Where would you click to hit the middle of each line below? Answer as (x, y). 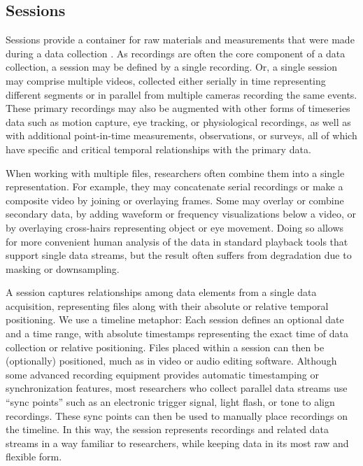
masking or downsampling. (63, 268)
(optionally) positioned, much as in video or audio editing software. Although (171, 361)
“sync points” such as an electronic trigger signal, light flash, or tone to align (170, 402)
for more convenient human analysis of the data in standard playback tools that (177, 241)
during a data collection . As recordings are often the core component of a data (176, 53)
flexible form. (34, 457)
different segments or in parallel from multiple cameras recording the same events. (181, 94)
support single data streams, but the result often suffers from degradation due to (179, 255)
